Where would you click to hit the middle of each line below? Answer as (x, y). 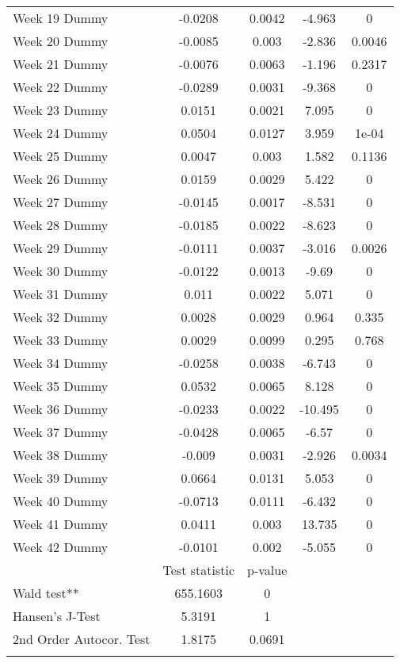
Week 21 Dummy (61, 64)
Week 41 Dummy (61, 524)
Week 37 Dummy (61, 432)
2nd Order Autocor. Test (82, 639)
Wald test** (46, 593)
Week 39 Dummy (61, 478)
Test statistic (199, 570)
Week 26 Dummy (61, 179)
